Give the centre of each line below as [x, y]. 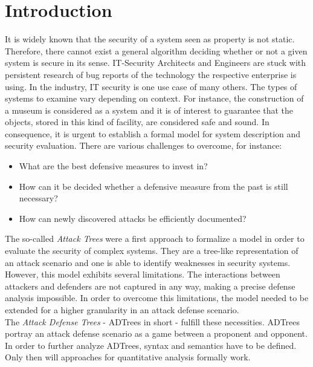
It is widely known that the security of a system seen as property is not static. [150, 39]
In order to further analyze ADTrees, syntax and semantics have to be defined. [151, 345]
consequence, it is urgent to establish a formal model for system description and [153, 133]
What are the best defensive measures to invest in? [113, 166]
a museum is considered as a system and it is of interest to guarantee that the [149, 110]
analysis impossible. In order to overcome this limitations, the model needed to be [157, 298]
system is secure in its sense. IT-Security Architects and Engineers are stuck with [156, 63]
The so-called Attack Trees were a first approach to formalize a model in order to [155, 239]
